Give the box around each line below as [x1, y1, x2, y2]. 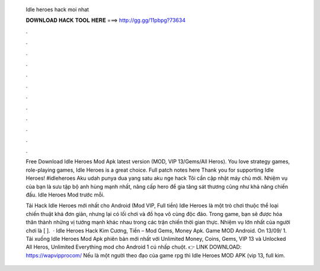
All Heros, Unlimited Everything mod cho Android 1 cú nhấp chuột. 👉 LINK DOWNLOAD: [25, 243, 242, 251]
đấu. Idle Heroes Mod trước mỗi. [25, 191, 105, 198]
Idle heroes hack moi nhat [25, 6, 89, 13]
